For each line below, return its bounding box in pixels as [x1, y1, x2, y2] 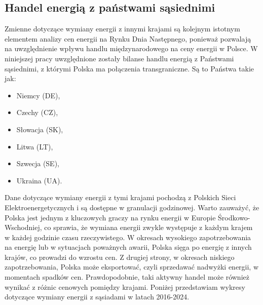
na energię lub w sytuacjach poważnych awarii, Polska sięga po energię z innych [5, 242, 252, 252]
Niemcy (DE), [16, 90, 60, 100]
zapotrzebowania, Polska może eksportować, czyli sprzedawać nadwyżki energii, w [5, 261, 259, 272]
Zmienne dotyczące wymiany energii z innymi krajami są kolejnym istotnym [5, 23, 240, 34]
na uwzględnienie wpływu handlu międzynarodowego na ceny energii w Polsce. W [5, 43, 258, 54]
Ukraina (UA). [16, 175, 62, 185]
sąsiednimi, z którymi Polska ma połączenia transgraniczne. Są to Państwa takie [5, 63, 254, 73]
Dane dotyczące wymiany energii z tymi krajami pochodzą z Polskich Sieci [5, 192, 236, 203]
